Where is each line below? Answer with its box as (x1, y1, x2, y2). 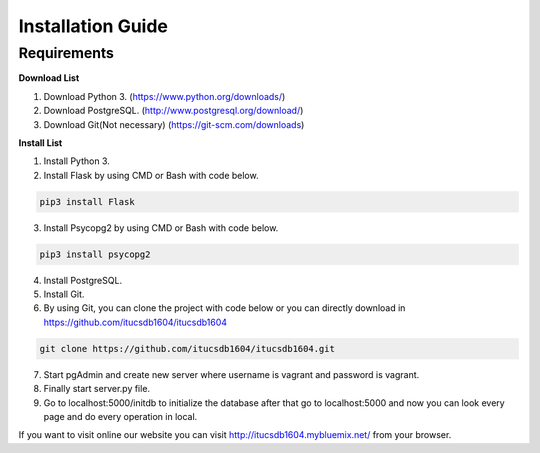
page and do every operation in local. (43, 410, 198, 422)
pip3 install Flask (39, 196, 135, 207)
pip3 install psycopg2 (39, 248, 151, 260)
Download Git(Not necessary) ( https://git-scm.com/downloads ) (43, 118, 305, 130)
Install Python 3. (43, 155, 110, 167)
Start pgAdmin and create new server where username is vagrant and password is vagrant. (43, 368, 420, 380)
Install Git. (43, 288, 85, 300)
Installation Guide (18, 15, 169, 37)
